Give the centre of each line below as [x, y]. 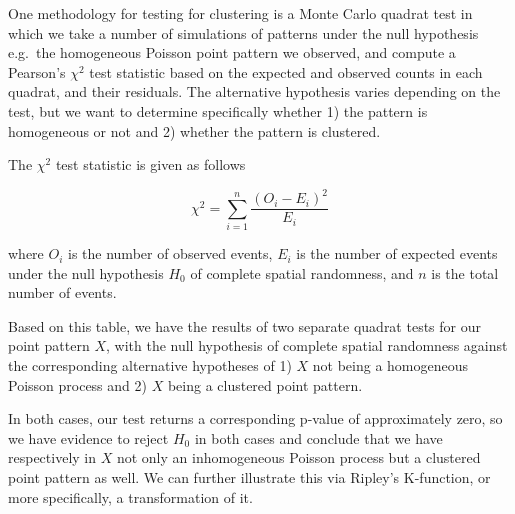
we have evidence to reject [88, 437]
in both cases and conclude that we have [318, 437]
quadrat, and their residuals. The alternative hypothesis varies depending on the [254, 91]
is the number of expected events [397, 253]
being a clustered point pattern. [265, 384]
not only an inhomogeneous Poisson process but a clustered [298, 457]
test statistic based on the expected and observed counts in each [286, 71]
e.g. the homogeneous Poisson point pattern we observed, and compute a [232, 52]
